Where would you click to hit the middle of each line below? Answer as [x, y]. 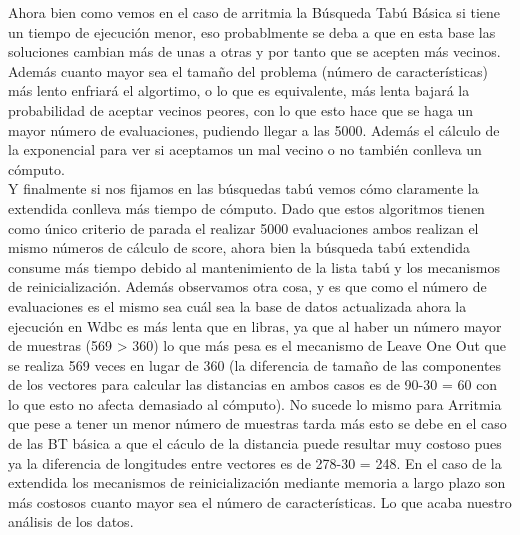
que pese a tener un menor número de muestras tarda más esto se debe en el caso [257, 423]
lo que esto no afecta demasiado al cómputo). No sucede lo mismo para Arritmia [255, 403]
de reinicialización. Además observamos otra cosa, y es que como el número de [247, 286]
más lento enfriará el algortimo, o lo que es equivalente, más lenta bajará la [239, 90]
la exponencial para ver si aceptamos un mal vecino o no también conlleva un [245, 149]
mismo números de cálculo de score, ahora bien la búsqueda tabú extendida [239, 247]
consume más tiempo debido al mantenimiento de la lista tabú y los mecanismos [254, 266]
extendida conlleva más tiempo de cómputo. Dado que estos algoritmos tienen [246, 207]
